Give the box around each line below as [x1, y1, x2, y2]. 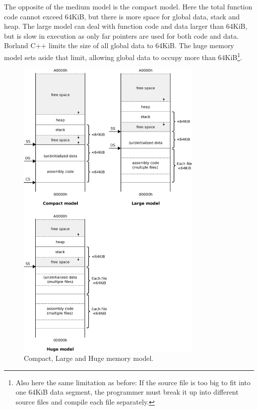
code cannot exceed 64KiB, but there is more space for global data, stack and [4, 11, 240, 21]
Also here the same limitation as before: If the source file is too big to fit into [15, 377, 251, 387]
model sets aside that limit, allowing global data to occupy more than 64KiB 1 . [4, 50, 242, 62]
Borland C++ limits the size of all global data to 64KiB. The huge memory [4, 40, 234, 51]
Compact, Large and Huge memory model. [24, 353, 154, 363]
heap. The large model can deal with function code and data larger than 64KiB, [4, 21, 248, 31]
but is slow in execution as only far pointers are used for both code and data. [4, 30, 239, 41]
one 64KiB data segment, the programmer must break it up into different [15, 387, 239, 397]
